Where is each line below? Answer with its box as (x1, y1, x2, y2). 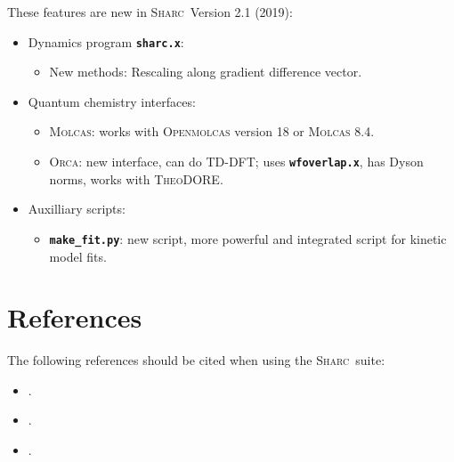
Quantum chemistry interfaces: (28, 92, 196, 110)
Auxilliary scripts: (28, 199, 126, 218)
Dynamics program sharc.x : (28, 32, 184, 51)
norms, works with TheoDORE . (49, 169, 223, 188)
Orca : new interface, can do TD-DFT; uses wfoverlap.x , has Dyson (49, 152, 424, 171)
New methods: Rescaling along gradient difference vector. (49, 62, 362, 81)
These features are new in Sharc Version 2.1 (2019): (7, 3, 293, 20)
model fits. (49, 247, 107, 265)
